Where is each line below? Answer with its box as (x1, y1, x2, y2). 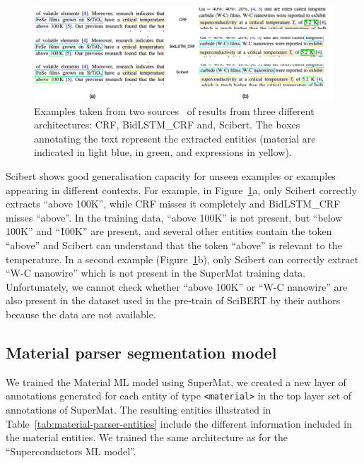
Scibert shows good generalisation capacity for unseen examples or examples (6, 168, 336, 183)
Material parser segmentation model (6, 341, 277, 363)
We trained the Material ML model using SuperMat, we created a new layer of (6, 374, 346, 389)
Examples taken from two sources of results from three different (34, 103, 315, 118)
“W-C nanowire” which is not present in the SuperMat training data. (6, 265, 306, 280)
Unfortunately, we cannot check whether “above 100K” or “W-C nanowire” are (6, 279, 348, 294)
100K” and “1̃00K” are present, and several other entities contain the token (6, 224, 332, 239)
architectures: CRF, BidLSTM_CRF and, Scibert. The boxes (34, 117, 300, 132)
